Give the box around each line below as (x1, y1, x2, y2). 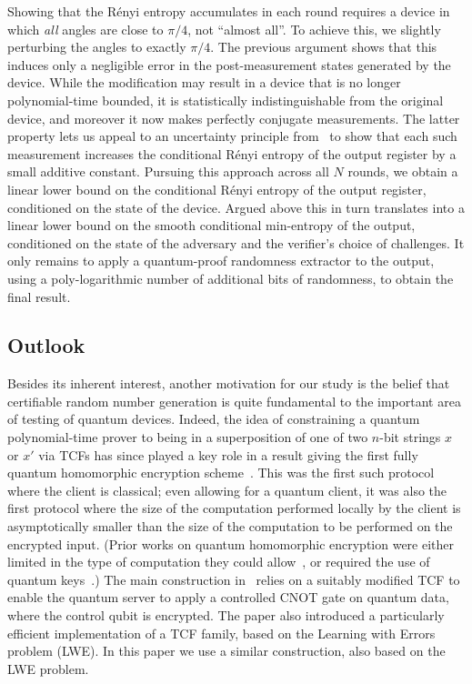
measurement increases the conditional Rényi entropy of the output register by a (7, 144, 457, 163)
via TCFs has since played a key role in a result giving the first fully (38, 445, 418, 464)
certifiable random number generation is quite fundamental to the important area (7, 391, 461, 410)
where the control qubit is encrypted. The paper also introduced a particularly (7, 606, 445, 625)
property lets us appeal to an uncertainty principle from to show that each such (7, 126, 457, 146)
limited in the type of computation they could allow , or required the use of (7, 552, 430, 571)
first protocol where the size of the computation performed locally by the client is (7, 498, 461, 518)
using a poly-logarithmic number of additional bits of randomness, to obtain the (7, 268, 454, 287)
